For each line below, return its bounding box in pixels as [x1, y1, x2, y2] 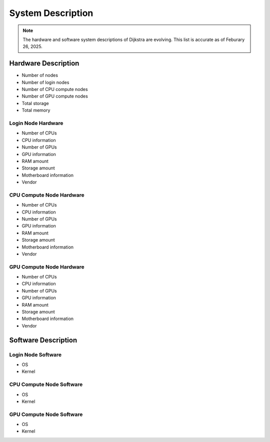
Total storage [21, 100, 49, 106]
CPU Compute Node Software [9, 381, 83, 388]
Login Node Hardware [9, 119, 63, 126]
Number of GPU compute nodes [21, 93, 88, 99]
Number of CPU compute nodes [21, 86, 88, 92]
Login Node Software [9, 351, 62, 358]
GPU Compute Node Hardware [9, 263, 84, 270]
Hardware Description [9, 59, 79, 67]
